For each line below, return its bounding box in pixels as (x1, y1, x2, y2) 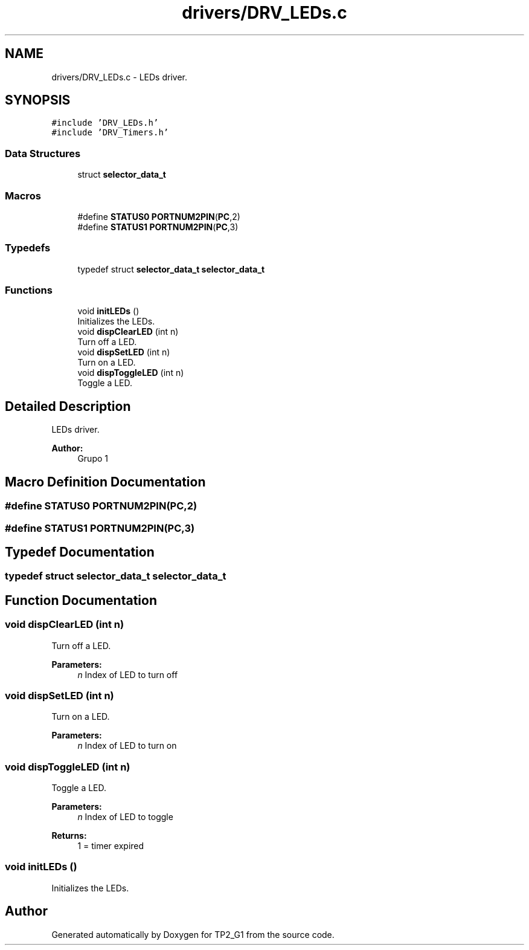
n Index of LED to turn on (77, 740, 177, 751)
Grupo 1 (77, 453, 108, 464)
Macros (5, 189, 41, 202)
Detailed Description (5, 398, 131, 414)
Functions (5, 284, 53, 297)
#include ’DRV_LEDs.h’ (51, 118, 159, 128)
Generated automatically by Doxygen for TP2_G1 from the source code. (51, 929, 335, 940)
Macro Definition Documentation (5, 474, 206, 490)
